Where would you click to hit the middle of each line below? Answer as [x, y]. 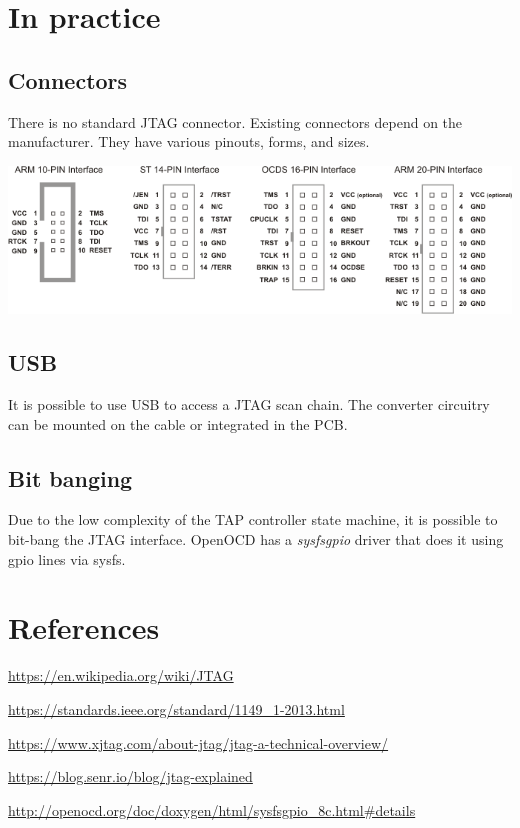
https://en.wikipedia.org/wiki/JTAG [121, 675]
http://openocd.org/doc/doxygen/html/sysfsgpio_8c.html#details [212, 809]
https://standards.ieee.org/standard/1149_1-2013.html [176, 708]
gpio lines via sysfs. [67, 558]
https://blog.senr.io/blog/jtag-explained [130, 776]
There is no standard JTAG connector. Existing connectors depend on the [235, 121]
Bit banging [70, 477]
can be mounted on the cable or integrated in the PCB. [178, 423]
